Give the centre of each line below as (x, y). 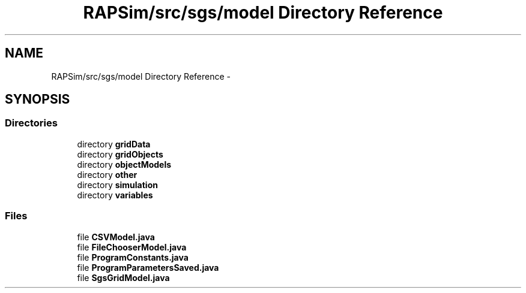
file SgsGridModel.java (123, 277)
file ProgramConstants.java (133, 257)
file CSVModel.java (116, 237)
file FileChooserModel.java (132, 247)
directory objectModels (124, 164)
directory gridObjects (120, 154)
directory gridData (114, 144)
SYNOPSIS (38, 99)
